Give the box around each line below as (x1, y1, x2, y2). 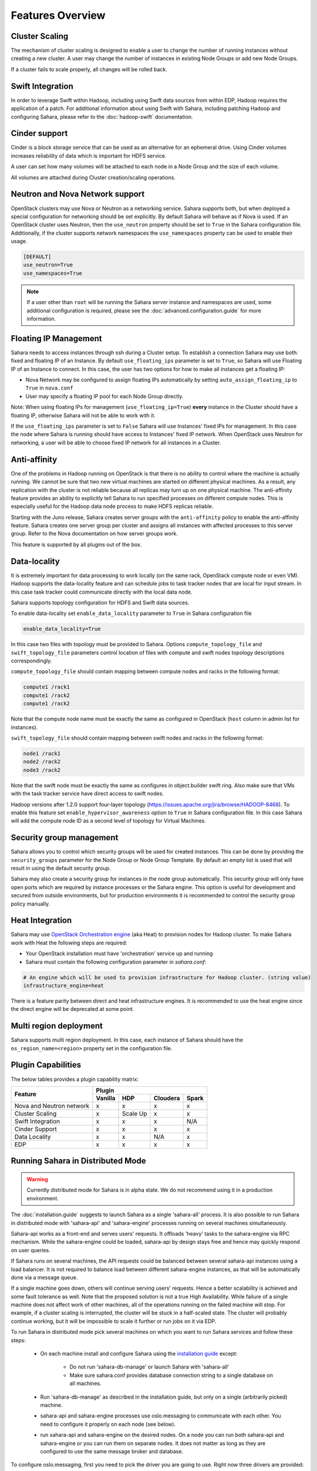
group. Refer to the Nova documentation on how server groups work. (11, 530, 178, 537)
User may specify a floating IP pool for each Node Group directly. (25, 392, 184, 400)
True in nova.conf (25, 384, 73, 391)
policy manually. (11, 900, 50, 907)
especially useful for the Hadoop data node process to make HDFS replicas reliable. (11, 503, 214, 510)
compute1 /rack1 (23, 684, 70, 691)
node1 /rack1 (23, 750, 61, 757)
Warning (26, 1176, 48, 1183)
